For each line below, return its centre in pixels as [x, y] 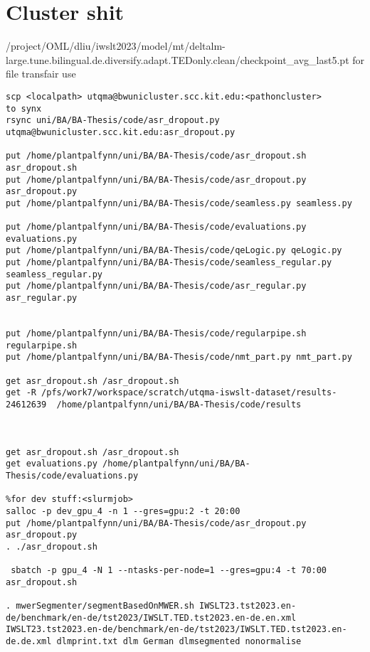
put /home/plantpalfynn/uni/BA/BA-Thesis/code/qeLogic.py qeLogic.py [174, 251]
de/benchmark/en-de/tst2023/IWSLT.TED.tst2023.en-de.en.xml [151, 618]
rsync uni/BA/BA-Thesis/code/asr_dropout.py [113, 121]
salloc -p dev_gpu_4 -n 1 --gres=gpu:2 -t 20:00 [123, 511]
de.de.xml [29, 642]
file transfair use [41, 74]
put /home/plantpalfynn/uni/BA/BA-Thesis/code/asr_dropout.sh [156, 156]
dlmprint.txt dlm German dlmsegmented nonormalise [179, 642]
